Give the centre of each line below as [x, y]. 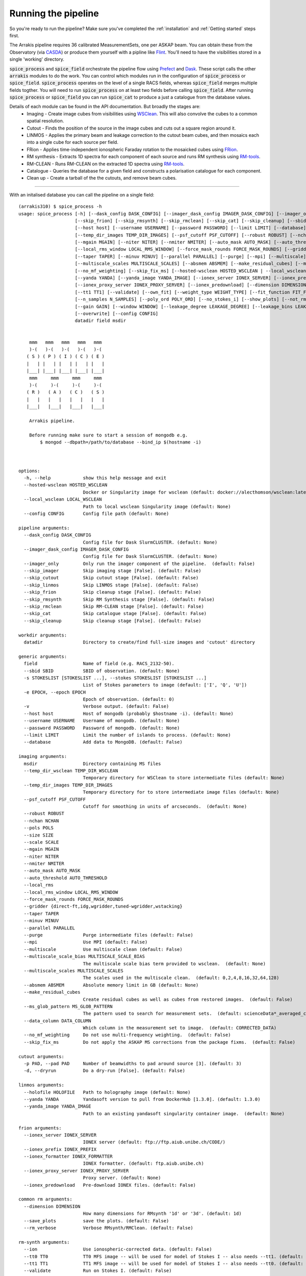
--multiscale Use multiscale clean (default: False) [103, 949]
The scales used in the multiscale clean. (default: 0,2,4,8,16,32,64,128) [181, 978]
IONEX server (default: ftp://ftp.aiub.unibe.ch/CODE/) [154, 1142]
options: [29, 471]
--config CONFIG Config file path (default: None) [96, 513]
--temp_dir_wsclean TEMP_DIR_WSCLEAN [71, 771]
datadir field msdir [100, 321]
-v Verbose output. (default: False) [96, 706]
